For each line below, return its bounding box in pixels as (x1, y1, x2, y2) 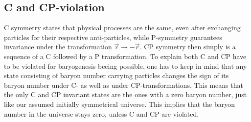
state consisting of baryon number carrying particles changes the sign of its (4, 70, 229, 81)
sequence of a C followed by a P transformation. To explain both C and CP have (4, 51, 247, 61)
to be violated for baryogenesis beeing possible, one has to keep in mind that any (4, 61, 247, 71)
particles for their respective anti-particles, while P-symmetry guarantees (4, 32, 222, 42)
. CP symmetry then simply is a (139, 41, 236, 52)
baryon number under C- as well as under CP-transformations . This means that (4, 80, 243, 90)
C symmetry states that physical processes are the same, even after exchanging (4, 22, 241, 33)
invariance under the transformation (4, 41, 112, 52)
